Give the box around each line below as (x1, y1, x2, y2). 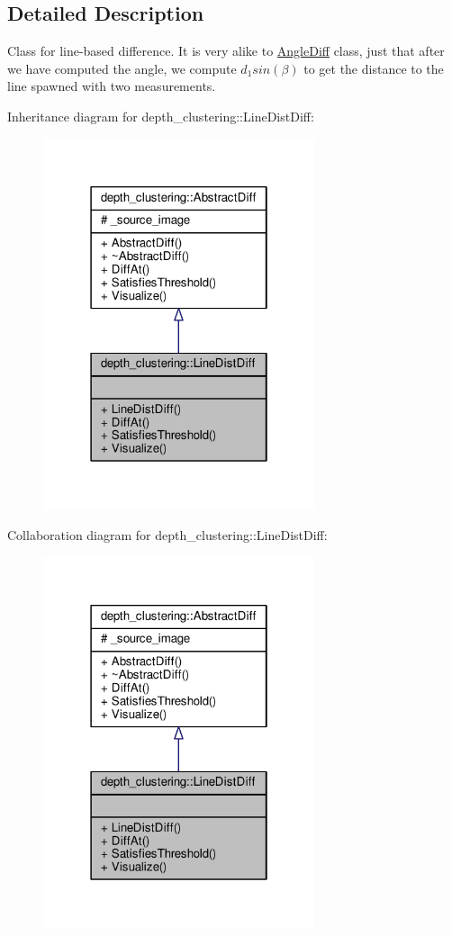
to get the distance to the (303, 58, 444, 77)
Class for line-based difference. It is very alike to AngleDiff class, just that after (7, 41, 445, 60)
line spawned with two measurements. (7, 76, 216, 95)
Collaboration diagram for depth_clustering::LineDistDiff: (7, 526, 328, 544)
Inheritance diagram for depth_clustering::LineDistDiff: (7, 106, 314, 125)
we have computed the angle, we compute (7, 58, 237, 77)
